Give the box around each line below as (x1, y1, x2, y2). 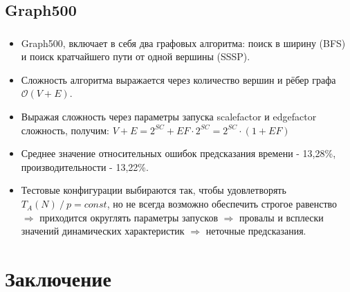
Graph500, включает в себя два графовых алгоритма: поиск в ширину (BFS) (21, 35, 346, 50)
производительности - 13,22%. (21, 159, 149, 174)
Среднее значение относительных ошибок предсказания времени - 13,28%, (21, 146, 336, 161)
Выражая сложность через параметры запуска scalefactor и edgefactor (21, 109, 317, 124)
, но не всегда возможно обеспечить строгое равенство (107, 197, 338, 211)
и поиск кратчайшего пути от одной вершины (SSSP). (21, 49, 250, 64)
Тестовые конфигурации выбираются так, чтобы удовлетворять (21, 183, 286, 197)
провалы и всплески (239, 210, 324, 224)
